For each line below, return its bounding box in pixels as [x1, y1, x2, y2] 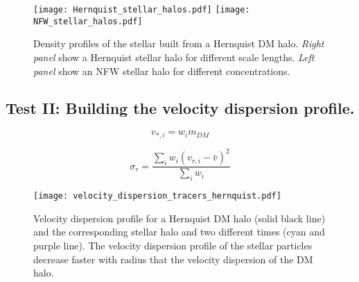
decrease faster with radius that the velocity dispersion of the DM [33, 251, 313, 266]
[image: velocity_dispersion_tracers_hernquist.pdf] [33, 191, 281, 201]
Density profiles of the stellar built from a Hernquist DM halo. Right [33, 36, 324, 51]
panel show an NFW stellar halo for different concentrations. [33, 63, 290, 78]
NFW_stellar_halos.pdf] [33, 16, 143, 26]
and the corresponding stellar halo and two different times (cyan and [33, 224, 325, 239]
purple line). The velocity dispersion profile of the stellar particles [33, 238, 313, 252]
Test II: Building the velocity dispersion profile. [6, 97, 355, 119]
